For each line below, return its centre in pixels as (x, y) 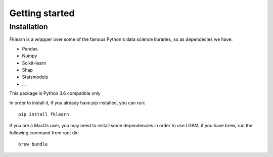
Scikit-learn (34, 63)
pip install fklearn (44, 114)
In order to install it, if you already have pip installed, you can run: (77, 102)
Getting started (42, 13)
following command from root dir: (44, 133)
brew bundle (33, 144)
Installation (29, 27)
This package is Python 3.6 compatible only (55, 93)
